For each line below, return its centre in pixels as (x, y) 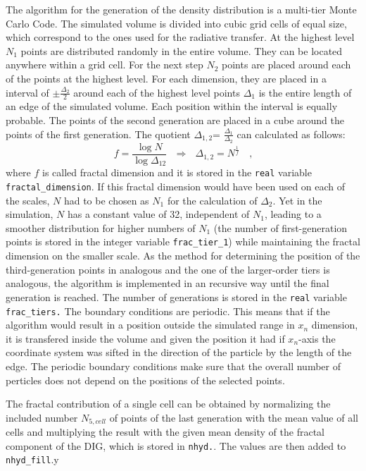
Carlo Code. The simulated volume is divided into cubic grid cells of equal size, (176, 23)
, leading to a (293, 214)
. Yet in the (297, 200)
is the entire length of (305, 92)
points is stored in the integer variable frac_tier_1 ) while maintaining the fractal (183, 241)
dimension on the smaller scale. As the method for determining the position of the (183, 256)
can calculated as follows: (291, 134)
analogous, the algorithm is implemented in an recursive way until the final (168, 283)
